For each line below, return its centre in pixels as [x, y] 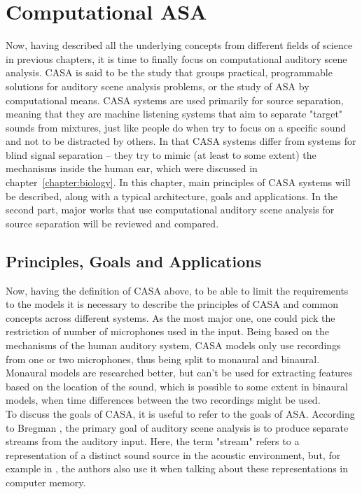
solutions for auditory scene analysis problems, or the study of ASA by [158, 86]
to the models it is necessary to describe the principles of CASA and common [172, 304]
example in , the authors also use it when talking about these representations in [177, 468]
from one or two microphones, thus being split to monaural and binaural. [163, 359]
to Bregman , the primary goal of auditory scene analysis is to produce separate [177, 427]
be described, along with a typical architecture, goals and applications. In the [172, 196]
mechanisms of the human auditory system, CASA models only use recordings [173, 345]
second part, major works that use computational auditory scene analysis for [170, 210]
